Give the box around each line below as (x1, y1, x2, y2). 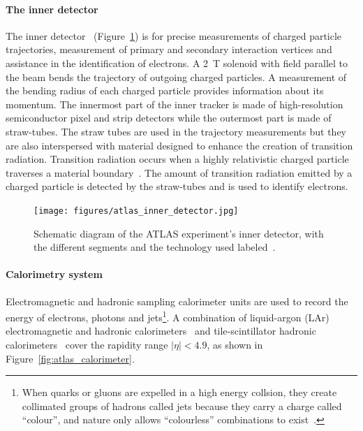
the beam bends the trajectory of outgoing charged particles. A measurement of (6, 69, 347, 84)
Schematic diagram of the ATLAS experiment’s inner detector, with (34, 226, 324, 240)
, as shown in (207, 337, 263, 351)
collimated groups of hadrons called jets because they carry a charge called (22, 398, 342, 413)
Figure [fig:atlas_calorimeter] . (6, 351, 135, 365)
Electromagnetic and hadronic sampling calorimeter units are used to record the (6, 293, 348, 308)
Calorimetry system (6, 267, 103, 282)
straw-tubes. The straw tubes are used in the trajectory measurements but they (6, 124, 347, 138)
